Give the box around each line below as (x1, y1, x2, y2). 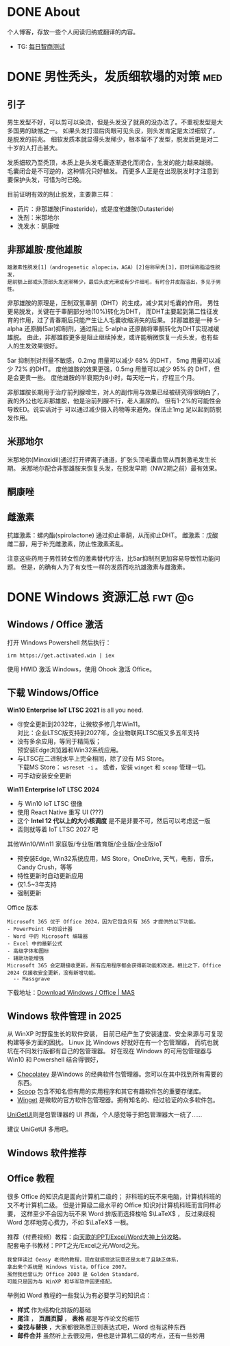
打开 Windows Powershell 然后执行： (7, 638, 112, 647)
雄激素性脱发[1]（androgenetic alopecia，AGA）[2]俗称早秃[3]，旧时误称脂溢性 (7, 264, 216, 271)
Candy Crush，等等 (16, 863, 73, 871)
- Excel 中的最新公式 (7, 940, 63, 947)
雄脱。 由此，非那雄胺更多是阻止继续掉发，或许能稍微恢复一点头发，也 (7, 333, 207, 341)
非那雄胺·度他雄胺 (7, 244, 83, 256)
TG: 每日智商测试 (16, 42, 65, 50)
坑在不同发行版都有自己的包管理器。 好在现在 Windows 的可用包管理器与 (7, 1047, 212, 1055)
